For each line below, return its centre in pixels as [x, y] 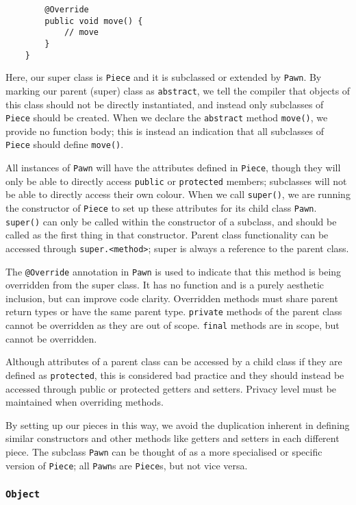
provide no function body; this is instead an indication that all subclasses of [165, 131]
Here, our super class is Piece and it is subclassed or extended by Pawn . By [164, 77]
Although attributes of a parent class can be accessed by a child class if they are [174, 361]
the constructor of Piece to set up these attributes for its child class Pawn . [161, 208]
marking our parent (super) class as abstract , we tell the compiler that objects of [178, 90]
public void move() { [94, 21]
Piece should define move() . [65, 144]
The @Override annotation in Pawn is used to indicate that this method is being [174, 271]
